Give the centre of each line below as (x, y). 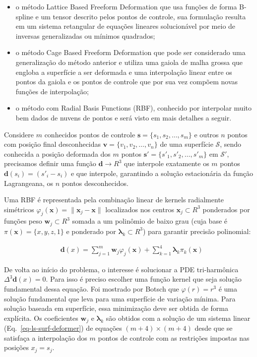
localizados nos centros (140, 209)
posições (16, 347)
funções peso (23, 221)
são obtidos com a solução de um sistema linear (178, 318)
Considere (19, 134)
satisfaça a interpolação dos (46, 337)
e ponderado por (91, 231)
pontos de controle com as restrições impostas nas (174, 337)
